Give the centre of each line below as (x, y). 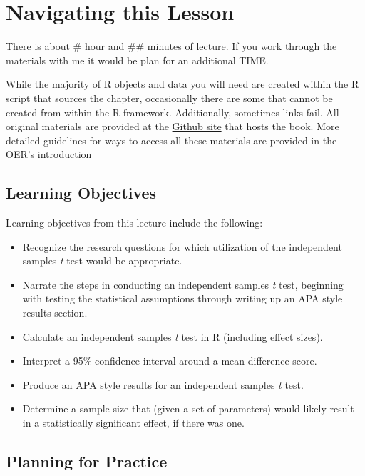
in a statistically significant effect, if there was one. (133, 423)
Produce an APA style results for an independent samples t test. (163, 384)
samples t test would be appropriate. (102, 261)
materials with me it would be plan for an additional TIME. (137, 60)
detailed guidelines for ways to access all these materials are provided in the (171, 140)
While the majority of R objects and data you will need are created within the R (182, 84)
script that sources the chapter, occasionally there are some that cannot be (169, 98)
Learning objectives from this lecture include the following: (134, 223)
